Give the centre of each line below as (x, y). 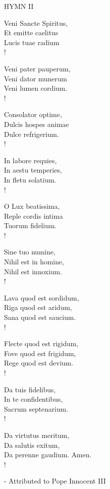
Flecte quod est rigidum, (41, 343)
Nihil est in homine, (34, 262)
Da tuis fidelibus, (30, 389)
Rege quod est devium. (39, 363)
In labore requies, (30, 160)
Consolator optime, (33, 114)
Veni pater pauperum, (37, 68)
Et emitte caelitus (31, 32)
